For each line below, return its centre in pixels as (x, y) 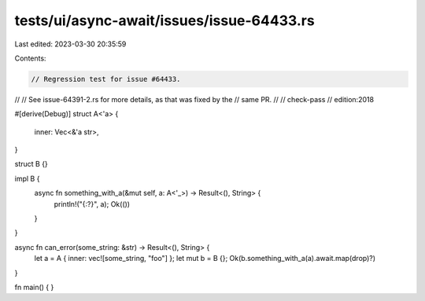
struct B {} (31, 164)
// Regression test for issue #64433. (106, 79)
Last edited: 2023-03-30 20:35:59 (70, 44)
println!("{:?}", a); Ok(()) (92, 204)
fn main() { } (34, 287)
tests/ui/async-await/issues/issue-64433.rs (164, 20)
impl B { (27, 178)
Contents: (30, 58)
